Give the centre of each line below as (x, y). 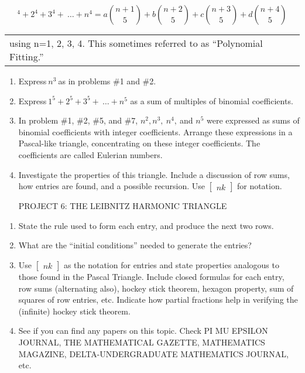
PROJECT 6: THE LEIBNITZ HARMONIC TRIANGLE (123, 206)
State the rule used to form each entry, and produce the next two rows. (146, 225)
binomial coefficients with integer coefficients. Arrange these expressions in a (155, 131)
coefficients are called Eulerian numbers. (90, 154)
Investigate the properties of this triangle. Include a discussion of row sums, (154, 174)
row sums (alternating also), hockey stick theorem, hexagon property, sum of (156, 288)
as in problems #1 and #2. (107, 81)
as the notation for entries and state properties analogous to (171, 264)
